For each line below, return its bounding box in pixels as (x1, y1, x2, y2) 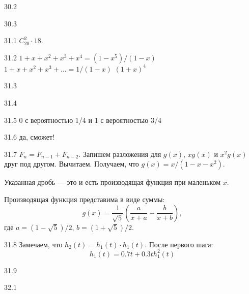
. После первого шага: (145, 239, 213, 249)
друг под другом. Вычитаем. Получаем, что (4, 158, 139, 169)
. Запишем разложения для (78, 148, 161, 159)
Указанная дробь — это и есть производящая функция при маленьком (4, 177, 221, 187)
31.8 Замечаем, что (4, 239, 63, 249)
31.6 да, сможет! (4, 132, 54, 142)
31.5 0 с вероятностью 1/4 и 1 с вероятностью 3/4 (4, 114, 161, 125)
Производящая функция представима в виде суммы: (4, 193, 165, 204)
